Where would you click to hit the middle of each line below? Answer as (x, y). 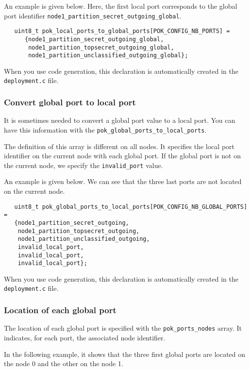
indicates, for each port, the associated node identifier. (85, 337)
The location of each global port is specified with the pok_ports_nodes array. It (123, 328)
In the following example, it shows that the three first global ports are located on (125, 354)
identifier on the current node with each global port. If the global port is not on (122, 156)
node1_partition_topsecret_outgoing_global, (101, 47)
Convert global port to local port (70, 102)
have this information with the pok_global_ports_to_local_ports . (105, 129)
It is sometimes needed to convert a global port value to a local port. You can (120, 120)
